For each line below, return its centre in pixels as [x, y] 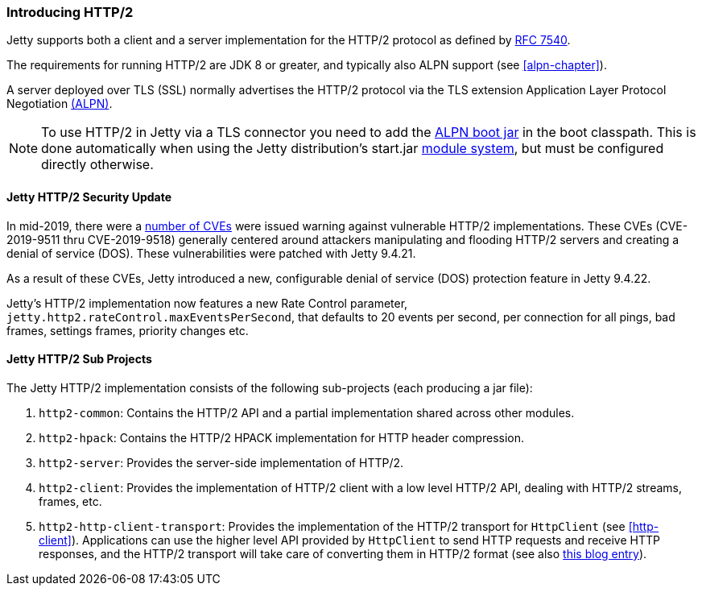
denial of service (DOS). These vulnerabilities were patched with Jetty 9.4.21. [211, 253]
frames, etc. [70, 501]
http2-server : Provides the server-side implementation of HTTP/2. [221, 462]
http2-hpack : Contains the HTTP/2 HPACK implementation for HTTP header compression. [282, 437]
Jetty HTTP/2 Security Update [89, 197]
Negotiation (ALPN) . [60, 104]
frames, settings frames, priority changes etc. [128, 330]
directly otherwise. [97, 165]
